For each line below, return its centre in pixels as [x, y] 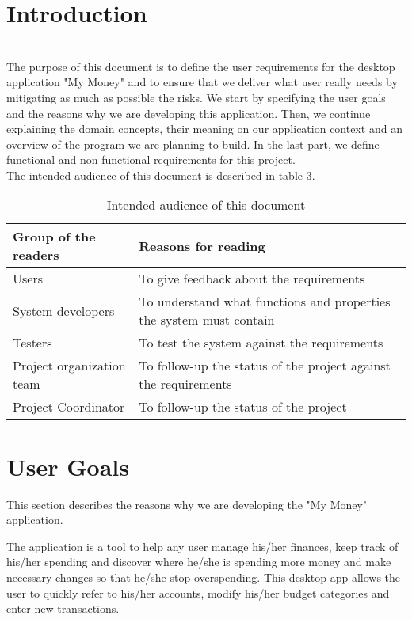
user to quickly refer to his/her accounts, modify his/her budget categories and [198, 592]
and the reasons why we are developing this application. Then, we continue [189, 113]
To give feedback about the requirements [252, 279]
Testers [32, 343]
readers [36, 255]
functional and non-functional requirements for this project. [151, 159]
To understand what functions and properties [265, 302]
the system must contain [207, 320]
